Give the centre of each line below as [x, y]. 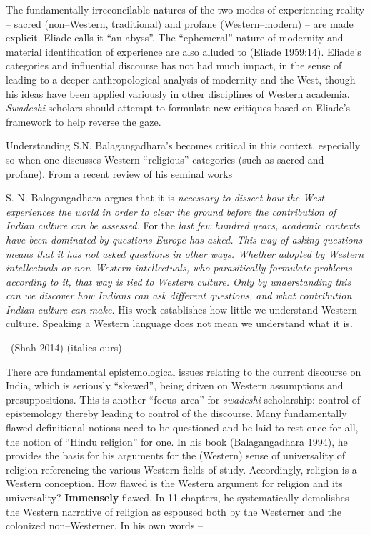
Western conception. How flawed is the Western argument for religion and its [174, 483]
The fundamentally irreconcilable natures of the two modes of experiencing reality [185, 9]
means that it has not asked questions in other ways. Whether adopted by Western [185, 253]
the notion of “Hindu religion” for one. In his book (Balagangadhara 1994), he [177, 441]
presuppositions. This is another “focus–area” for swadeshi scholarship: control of [183, 399]
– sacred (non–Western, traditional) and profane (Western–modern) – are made [180, 23]
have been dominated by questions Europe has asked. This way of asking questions [184, 239]
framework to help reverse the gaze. [84, 121]
